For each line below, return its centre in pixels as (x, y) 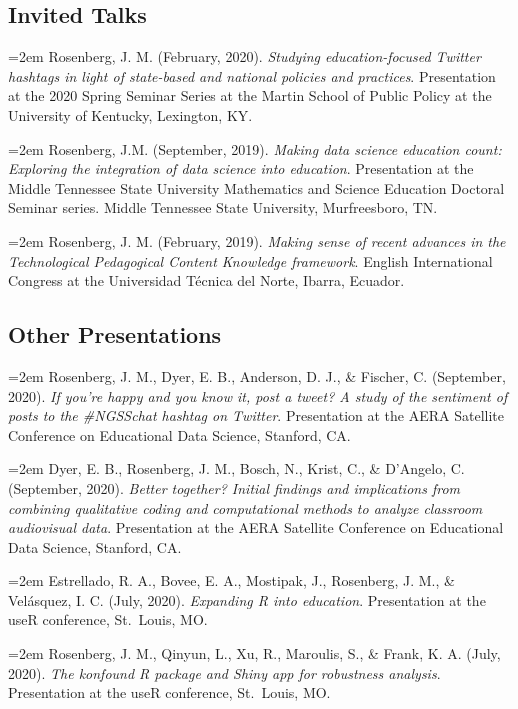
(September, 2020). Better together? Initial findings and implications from (234, 487)
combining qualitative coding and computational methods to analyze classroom (245, 507)
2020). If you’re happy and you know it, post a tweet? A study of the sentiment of (258, 395)
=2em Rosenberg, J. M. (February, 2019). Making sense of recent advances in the (257, 240)
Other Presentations (115, 334)
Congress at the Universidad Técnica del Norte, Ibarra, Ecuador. (206, 280)
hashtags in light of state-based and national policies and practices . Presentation (252, 75)
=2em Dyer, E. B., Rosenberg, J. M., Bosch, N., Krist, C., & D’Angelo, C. (236, 468)
